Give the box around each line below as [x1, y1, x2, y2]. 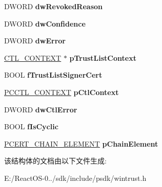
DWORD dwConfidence [4, 18, 86, 29]
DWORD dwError [4, 35, 66, 46]
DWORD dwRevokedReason [4, 1, 103, 11]
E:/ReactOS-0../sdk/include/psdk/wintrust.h [4, 172, 147, 183]
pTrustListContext [69, 52, 136, 63]
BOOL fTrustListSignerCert [4, 69, 103, 80]
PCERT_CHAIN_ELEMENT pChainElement [4, 138, 158, 149]
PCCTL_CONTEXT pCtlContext [4, 86, 119, 97]
